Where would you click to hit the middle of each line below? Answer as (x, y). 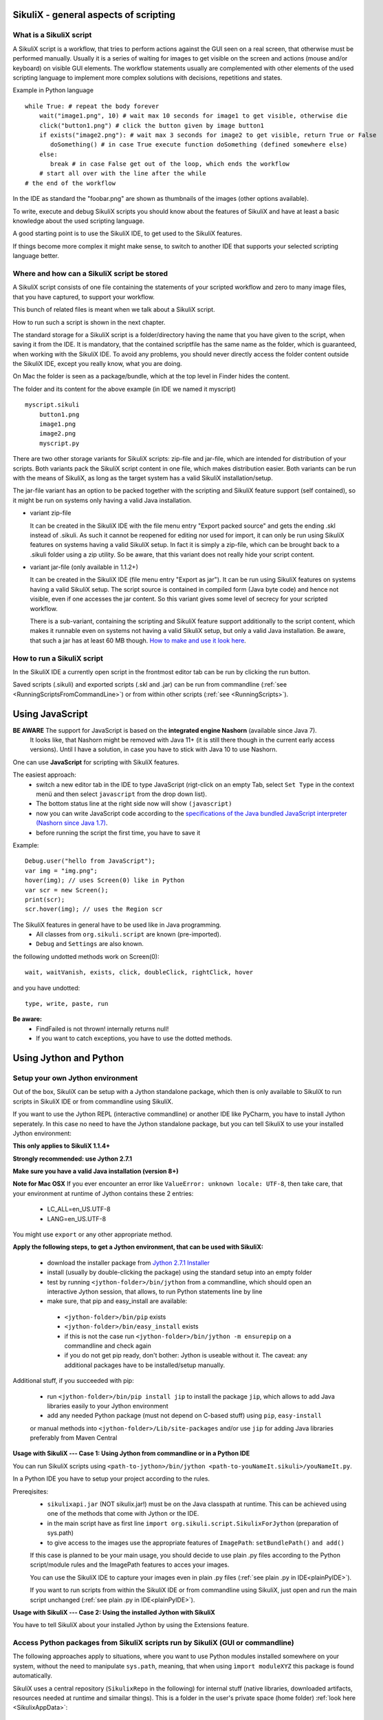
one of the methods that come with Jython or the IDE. (123, 1514)
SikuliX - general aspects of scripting (94, 15)
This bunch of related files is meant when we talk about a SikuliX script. (114, 310)
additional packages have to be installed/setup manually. (145, 1365)
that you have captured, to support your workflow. (84, 297)
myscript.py (59, 443)
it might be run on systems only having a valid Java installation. (102, 500)
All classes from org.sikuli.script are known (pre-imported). (129, 934)
